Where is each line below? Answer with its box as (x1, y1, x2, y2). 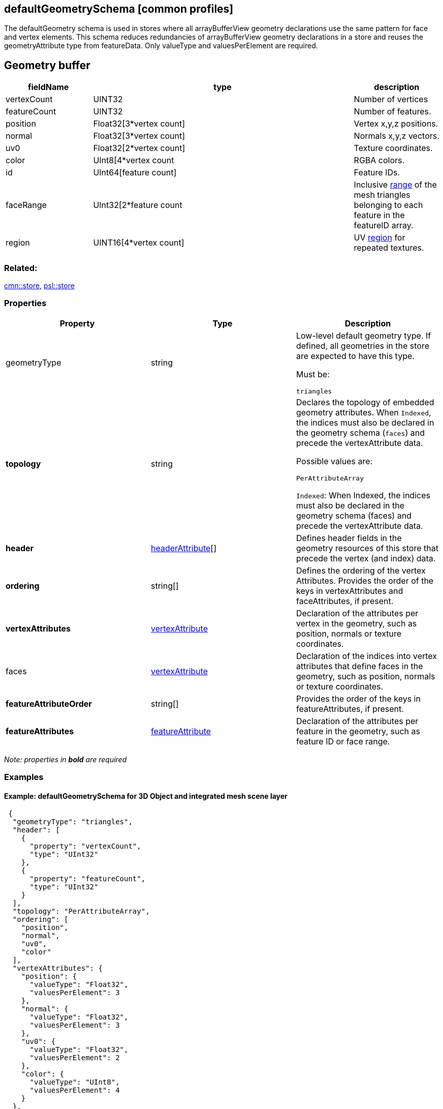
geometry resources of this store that (296, 543, 438, 553)
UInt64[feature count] (93, 167, 177, 178)
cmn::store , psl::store (4, 281, 75, 290)
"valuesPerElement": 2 (29, 1054, 120, 1062)
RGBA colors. (354, 155, 405, 166)
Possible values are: (296, 456, 373, 466)
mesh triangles (354, 190, 410, 200)
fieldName (27, 82, 69, 93)
